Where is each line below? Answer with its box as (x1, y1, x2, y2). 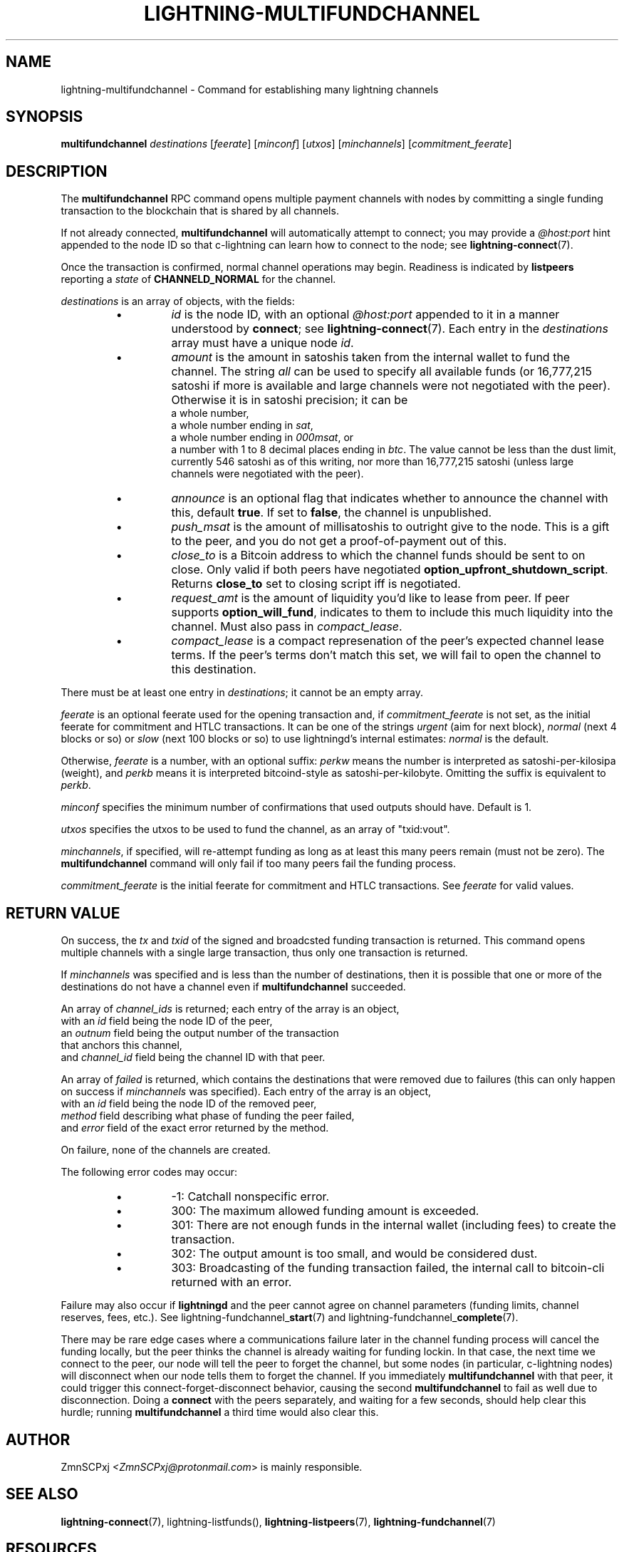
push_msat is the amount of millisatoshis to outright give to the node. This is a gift (171, 519, 610, 534)
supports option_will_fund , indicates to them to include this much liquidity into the (171, 605, 613, 620)
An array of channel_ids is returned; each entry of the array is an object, (61, 1003, 400, 1015)
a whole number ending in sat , (171, 419, 313, 432)
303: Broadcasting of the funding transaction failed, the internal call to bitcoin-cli (171, 1261, 605, 1276)
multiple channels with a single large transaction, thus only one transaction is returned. (61, 946, 468, 959)
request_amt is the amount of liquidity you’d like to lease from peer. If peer (171, 591, 570, 606)
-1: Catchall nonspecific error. (171, 1189, 330, 1204)
